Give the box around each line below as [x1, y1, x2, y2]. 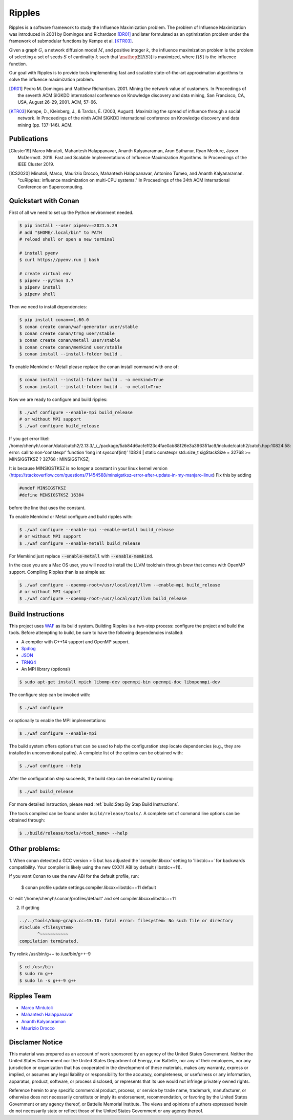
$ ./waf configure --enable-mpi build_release [19, 409, 133, 415]
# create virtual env [19, 271, 71, 277]
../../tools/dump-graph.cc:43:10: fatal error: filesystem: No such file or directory [19, 918, 233, 923]
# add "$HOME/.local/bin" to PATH [19, 230, 102, 235]
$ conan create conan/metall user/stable [19, 338, 120, 343]
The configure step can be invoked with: [9, 692, 90, 698]
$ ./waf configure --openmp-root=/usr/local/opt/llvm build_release [19, 596, 187, 602]
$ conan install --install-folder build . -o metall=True [19, 384, 161, 389]
